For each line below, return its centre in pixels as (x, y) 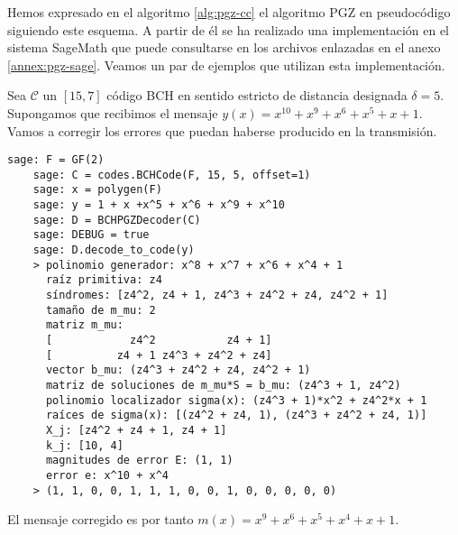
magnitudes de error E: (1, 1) (139, 461)
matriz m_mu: (84, 325)
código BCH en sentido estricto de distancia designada (257, 95)
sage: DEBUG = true (91, 235)
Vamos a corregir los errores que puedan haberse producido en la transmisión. (222, 130)
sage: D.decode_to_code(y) (114, 250)
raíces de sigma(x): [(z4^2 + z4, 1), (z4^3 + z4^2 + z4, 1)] (236, 415)
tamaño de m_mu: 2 (101, 310)
